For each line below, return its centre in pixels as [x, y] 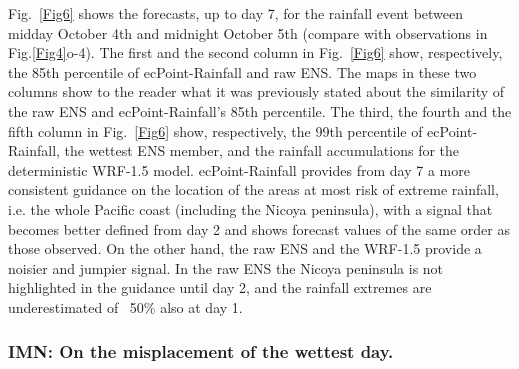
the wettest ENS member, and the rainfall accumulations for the [262, 150]
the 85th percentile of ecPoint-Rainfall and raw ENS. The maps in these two [242, 71]
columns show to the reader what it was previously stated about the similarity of [256, 91]
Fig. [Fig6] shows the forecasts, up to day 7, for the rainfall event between [236, 13]
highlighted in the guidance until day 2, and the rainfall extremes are [220, 287]
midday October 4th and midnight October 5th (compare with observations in [248, 32]
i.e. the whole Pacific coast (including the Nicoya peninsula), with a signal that [250, 208]
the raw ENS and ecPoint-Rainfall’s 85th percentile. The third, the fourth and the [260, 110]
